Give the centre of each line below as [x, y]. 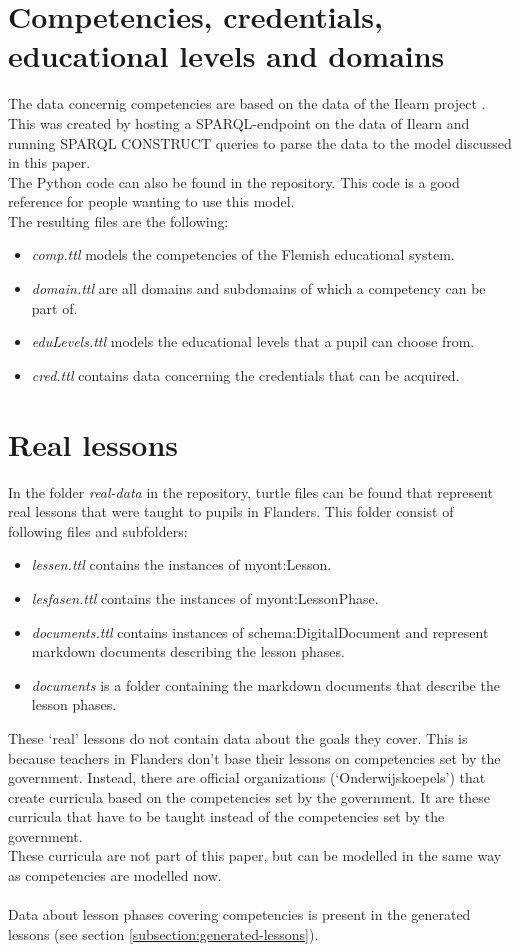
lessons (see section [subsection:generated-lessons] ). [163, 933]
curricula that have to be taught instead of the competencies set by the [226, 816]
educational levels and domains [226, 55]
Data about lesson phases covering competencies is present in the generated [239, 914]
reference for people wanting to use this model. [151, 201]
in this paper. [49, 162]
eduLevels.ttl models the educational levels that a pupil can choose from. [253, 341]
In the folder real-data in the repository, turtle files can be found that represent [250, 491]
